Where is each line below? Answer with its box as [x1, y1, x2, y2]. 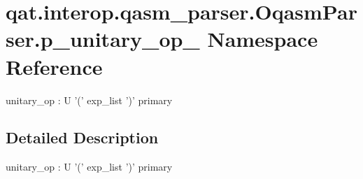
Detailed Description [6, 127, 159, 148]
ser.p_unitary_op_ [6, 24, 200, 53]
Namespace [207, 24, 318, 53]
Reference [6, 52, 103, 80]
